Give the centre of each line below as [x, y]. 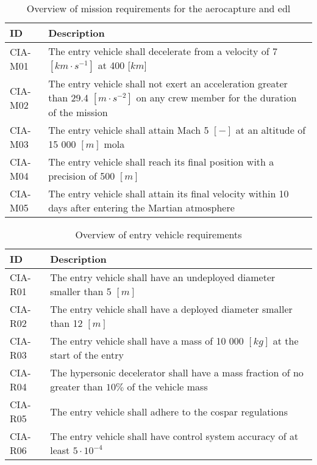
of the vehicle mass [167, 386]
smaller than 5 [81, 291]
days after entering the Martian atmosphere [141, 207]
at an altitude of [271, 130]
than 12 [66, 323]
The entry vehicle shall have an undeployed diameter [163, 277]
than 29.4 [68, 97]
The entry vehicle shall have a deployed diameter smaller [171, 309]
